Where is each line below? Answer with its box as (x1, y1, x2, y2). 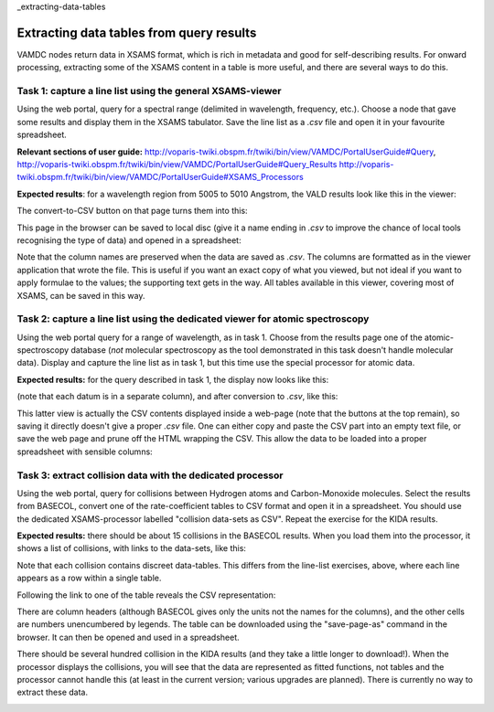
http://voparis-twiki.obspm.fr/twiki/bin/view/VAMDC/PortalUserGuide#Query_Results (16, 159, 338, 169)
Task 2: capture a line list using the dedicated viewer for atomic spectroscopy (16, 313, 370, 325)
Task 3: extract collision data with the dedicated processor (16, 469, 284, 482)
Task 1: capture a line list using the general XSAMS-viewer (16, 85, 283, 98)
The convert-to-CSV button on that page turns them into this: (16, 206, 248, 217)
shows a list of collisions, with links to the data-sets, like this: (16, 543, 247, 554)
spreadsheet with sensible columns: (16, 446, 153, 457)
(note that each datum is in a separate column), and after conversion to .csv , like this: (16, 391, 338, 402)
